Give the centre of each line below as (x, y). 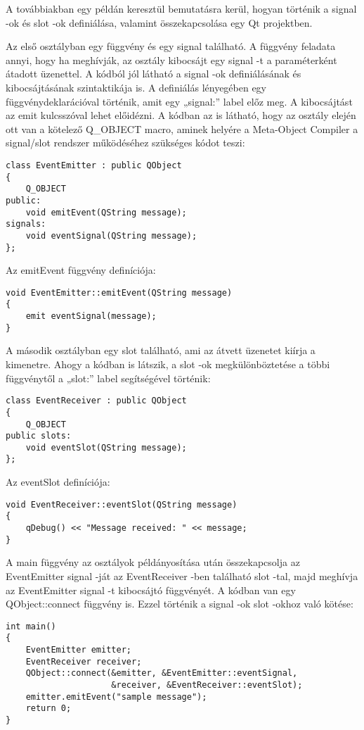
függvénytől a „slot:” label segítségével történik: (108, 378)
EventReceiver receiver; (84, 661)
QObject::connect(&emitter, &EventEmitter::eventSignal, (162, 673)
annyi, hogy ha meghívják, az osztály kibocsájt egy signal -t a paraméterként (171, 59)
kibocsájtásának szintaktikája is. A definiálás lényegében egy (136, 87)
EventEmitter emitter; (78, 650)
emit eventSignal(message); (91, 316)
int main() (31, 626)
